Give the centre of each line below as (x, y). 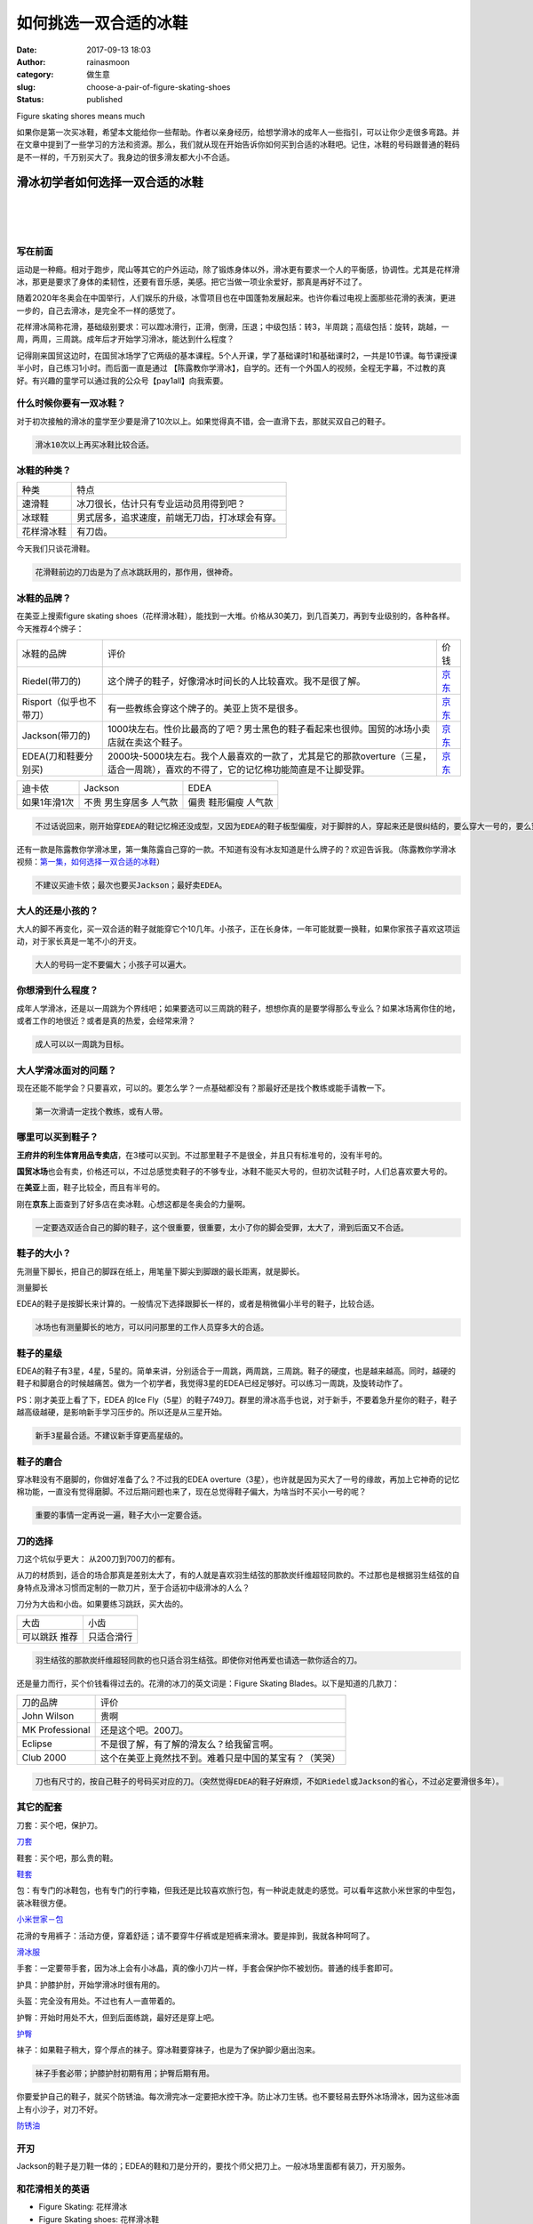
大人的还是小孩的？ (58, 911)
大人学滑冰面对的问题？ (67, 1070)
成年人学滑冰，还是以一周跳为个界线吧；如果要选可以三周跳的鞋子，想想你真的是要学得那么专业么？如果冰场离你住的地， (238, 1008)
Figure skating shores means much (81, 116)
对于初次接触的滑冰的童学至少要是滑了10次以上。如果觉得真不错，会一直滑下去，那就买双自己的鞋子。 (203, 421)
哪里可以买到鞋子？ (58, 1137)
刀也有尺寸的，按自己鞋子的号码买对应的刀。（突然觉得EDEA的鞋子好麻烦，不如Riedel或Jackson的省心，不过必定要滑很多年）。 (269, 1782)
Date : (27, 50)
